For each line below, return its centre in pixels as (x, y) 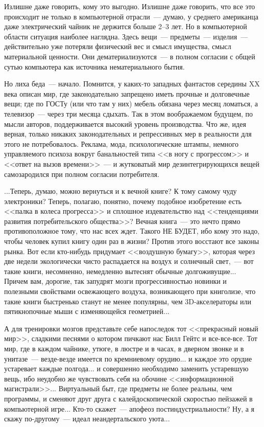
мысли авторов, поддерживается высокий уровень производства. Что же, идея (125, 123)
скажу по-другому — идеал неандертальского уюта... (87, 419)
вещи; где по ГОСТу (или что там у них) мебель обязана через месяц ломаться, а (131, 104)
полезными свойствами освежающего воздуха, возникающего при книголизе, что (130, 291)
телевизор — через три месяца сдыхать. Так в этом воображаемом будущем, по (129, 113)
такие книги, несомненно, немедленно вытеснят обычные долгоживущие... (120, 271)
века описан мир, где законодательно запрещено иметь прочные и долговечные (127, 93)
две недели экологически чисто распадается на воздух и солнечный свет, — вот (129, 261)
